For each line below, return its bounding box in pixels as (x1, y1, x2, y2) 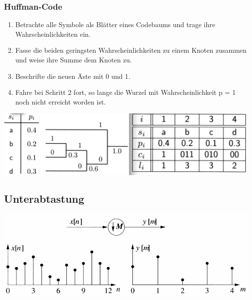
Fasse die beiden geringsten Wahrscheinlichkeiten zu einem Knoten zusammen (15, 45, 247, 55)
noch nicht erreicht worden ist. (15, 96, 106, 106)
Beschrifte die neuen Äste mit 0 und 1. (15, 71, 130, 81)
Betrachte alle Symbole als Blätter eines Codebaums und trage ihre (15, 19, 215, 30)
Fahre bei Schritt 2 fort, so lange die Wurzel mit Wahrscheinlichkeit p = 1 (15, 87, 236, 97)
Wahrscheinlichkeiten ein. (15, 29, 91, 39)
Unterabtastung (4, 191, 84, 206)
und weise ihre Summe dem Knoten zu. (15, 55, 132, 64)
